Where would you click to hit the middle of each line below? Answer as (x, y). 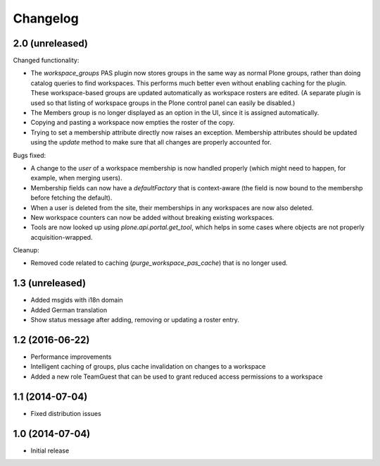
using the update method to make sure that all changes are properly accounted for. (151, 142)
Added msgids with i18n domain (77, 300)
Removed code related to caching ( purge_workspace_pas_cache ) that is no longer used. (159, 263)
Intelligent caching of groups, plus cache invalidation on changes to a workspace (148, 367)
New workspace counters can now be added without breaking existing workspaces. (152, 217)
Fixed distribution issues (66, 413)
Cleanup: (26, 250)
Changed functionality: (46, 61)
